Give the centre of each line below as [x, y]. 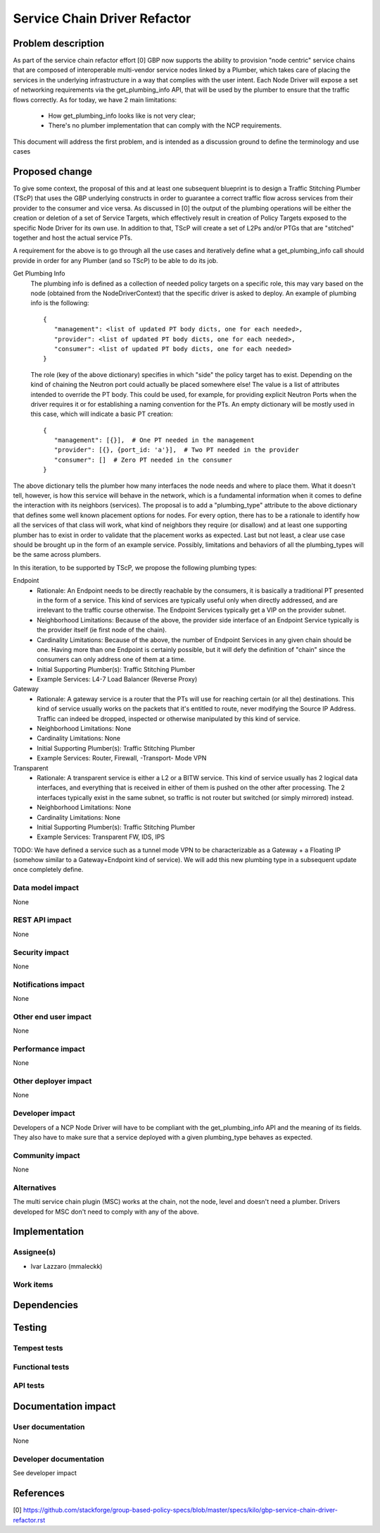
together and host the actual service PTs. [73, 238]
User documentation [49, 1427]
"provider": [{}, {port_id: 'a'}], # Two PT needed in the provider [176, 450]
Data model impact [46, 888]
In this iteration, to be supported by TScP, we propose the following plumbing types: [135, 567]
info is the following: [60, 303]
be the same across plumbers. [57, 555]
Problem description [59, 43]
